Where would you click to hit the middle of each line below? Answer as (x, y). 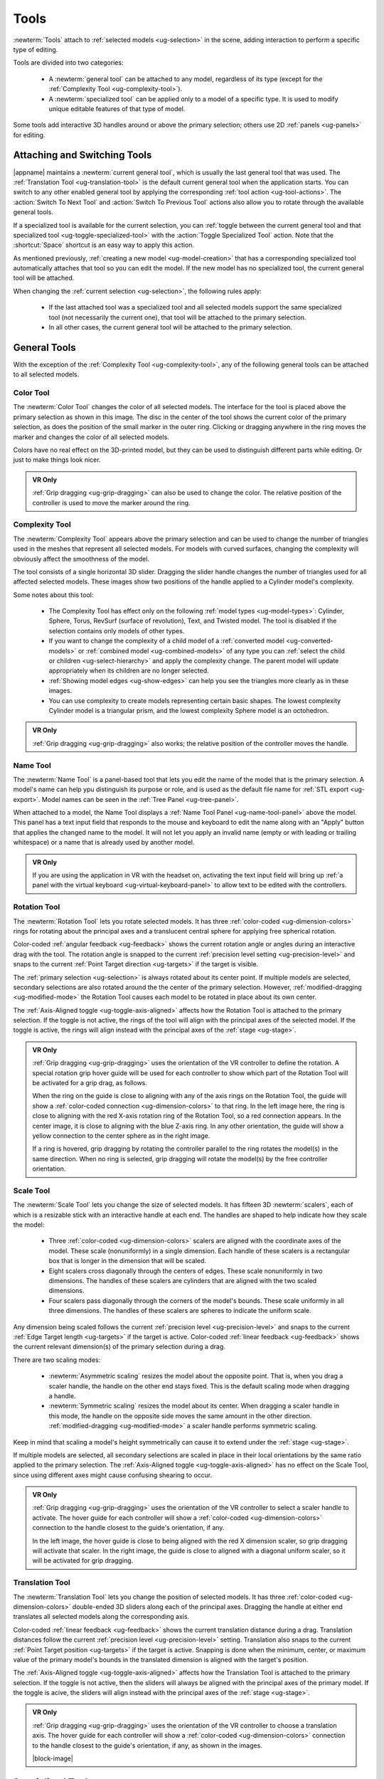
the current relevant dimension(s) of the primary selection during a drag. (119, 1347)
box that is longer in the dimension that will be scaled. (127, 1261)
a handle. (62, 1395)
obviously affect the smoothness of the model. (81, 559)
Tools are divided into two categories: (68, 63)
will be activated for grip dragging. (83, 1561)
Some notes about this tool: (53, 595)
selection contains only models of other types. (117, 630)
